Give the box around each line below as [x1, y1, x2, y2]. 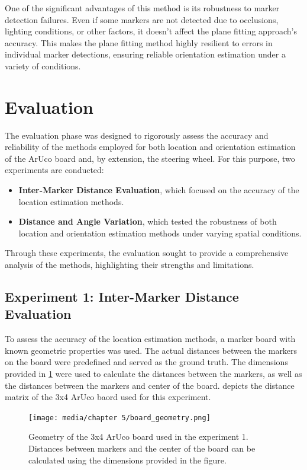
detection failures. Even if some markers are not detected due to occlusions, [5, 13, 279, 25]
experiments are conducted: [5, 164, 104, 176]
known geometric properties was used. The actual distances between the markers [5, 344, 298, 356]
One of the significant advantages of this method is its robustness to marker [5, 2, 280, 14]
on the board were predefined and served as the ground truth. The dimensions [5, 356, 288, 368]
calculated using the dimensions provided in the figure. [28, 453, 227, 466]
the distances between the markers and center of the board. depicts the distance [5, 379, 295, 391]
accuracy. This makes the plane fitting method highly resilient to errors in [5, 36, 273, 49]
